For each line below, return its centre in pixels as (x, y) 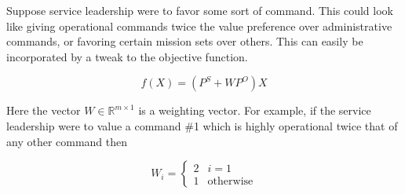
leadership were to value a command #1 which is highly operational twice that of (202, 125)
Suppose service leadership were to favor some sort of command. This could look (200, 10)
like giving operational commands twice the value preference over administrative (199, 26)
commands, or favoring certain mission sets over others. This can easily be (185, 41)
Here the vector (44, 110)
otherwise (230, 181)
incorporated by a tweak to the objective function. (127, 56)
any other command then (67, 141)
